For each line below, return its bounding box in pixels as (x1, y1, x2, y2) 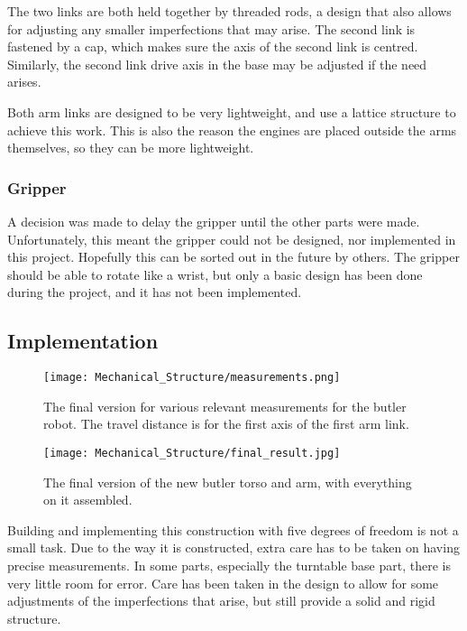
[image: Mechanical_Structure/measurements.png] (43, 371, 341, 385)
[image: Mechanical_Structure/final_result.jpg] (43, 446, 341, 459)
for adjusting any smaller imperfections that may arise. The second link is (7, 19, 416, 38)
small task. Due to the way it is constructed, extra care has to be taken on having (7, 538, 460, 557)
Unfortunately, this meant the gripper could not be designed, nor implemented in (7, 229, 456, 248)
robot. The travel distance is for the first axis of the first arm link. (43, 414, 409, 433)
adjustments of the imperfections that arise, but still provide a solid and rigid (7, 591, 435, 610)
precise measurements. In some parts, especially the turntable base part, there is (7, 556, 451, 575)
